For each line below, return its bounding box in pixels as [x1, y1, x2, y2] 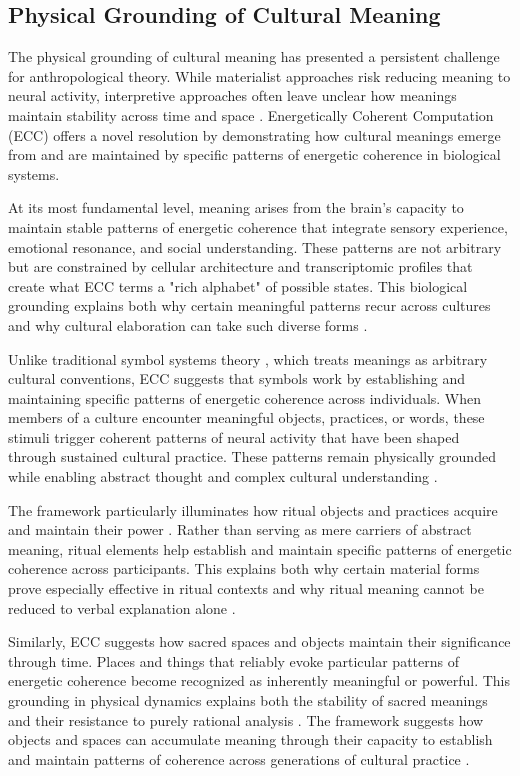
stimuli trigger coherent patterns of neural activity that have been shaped [8, 426, 460, 447]
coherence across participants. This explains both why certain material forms [8, 558, 480, 579]
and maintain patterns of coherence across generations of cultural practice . [8, 748, 470, 769]
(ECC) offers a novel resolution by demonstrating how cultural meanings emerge [8, 124, 501, 145]
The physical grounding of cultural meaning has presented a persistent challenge [8, 46, 500, 67]
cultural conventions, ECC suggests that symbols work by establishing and [8, 368, 466, 389]
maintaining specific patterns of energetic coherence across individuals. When [8, 387, 482, 408]
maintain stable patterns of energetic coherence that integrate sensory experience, [8, 216, 508, 237]
